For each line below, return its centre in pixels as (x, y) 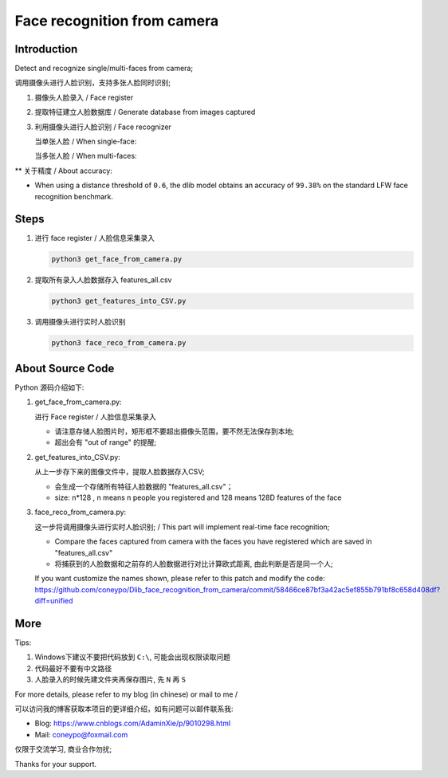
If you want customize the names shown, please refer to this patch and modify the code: (180, 579)
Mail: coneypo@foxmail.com (81, 734)
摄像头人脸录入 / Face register (84, 97)
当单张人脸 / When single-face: (86, 141)
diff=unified (54, 601)
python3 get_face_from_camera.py (117, 259)
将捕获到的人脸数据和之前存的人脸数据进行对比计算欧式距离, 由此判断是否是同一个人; (194, 564)
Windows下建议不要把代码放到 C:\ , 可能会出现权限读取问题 (133, 657)
